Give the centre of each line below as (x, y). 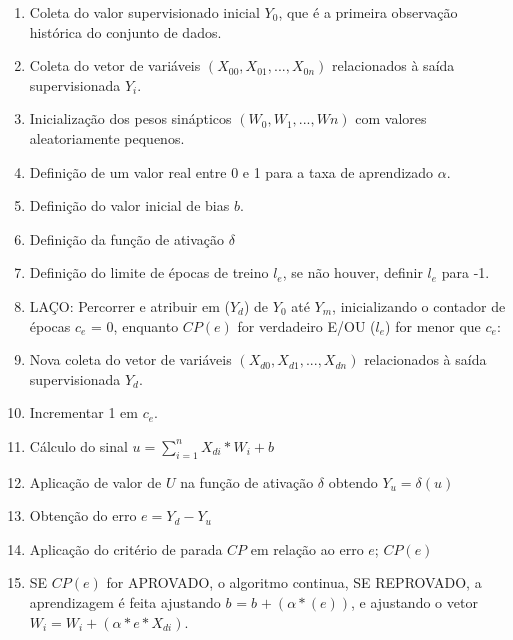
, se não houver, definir (352, 272)
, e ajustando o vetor (414, 602)
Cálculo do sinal (78, 445)
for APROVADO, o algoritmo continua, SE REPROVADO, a (294, 582)
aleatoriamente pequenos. (107, 137)
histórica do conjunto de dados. (125, 31)
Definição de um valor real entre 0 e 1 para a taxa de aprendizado (231, 171)
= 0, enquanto (135, 325)
